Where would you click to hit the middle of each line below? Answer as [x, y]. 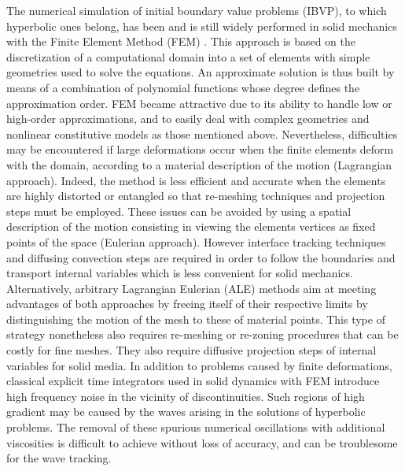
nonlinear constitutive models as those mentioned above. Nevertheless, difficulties [202, 134]
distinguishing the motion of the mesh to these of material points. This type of [196, 319]
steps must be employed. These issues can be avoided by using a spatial [179, 211]
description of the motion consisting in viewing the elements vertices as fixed [191, 226]
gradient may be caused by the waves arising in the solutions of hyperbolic [186, 412]
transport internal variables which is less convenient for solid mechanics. [180, 273]
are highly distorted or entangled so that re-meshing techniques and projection [196, 196]
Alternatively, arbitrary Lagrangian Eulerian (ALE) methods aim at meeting [191, 288]
